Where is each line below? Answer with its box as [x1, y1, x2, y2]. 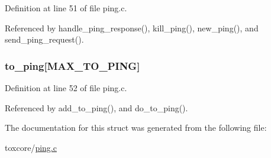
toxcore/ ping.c [5, 141, 57, 153]
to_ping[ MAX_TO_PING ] [5, 58, 140, 73]
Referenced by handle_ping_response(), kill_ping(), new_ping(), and [5, 21, 259, 34]
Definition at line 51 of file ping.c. [5, 2, 127, 14]
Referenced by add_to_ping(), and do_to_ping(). [5, 101, 188, 114]
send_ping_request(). [5, 33, 84, 46]
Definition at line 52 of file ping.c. [5, 82, 127, 93]
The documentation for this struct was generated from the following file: [5, 121, 267, 134]
